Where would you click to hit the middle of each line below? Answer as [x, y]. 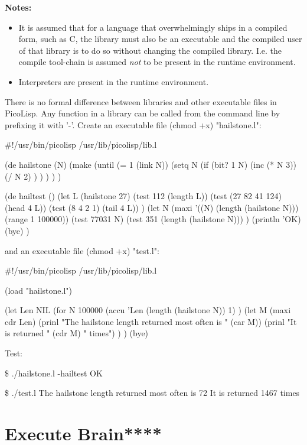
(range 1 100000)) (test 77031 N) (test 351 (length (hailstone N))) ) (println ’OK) [153, 219]
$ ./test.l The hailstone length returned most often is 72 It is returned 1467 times [152, 393]
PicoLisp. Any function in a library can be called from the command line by [143, 113]
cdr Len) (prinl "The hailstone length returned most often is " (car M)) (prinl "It [151, 321]
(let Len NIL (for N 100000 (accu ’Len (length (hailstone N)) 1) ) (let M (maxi [148, 310]
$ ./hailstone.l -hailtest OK [54, 373]
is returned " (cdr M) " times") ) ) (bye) [77, 333]
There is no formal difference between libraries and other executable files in [141, 101]
